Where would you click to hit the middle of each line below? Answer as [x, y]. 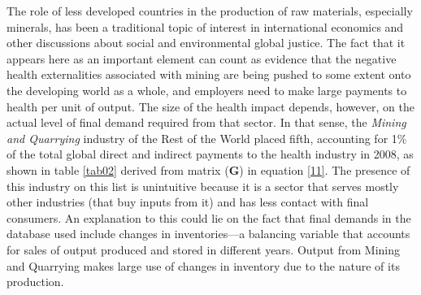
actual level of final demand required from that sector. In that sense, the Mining [206, 122]
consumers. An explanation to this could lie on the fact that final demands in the [209, 217]
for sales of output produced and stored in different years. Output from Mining [203, 249]
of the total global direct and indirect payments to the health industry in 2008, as [210, 154]
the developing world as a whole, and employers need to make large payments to [207, 90]
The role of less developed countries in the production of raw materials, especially [210, 11]
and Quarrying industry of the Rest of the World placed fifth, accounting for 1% [207, 138]
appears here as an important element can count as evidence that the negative [202, 58]
